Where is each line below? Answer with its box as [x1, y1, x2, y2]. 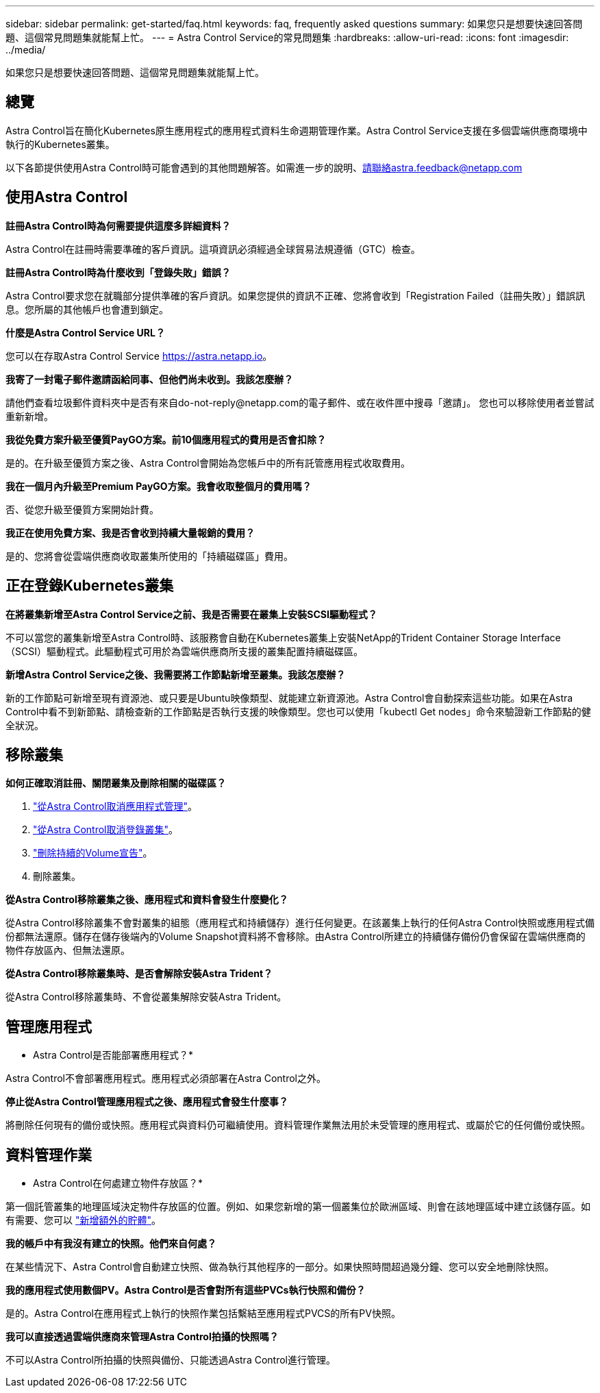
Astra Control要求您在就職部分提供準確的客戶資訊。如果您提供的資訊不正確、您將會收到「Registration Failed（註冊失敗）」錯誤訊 [5, 289, 585, 301]
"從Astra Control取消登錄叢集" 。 [33, 824, 179, 836]
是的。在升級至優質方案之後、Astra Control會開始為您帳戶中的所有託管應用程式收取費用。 [5, 456, 410, 469]
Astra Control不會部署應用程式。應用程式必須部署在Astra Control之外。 [5, 1072, 326, 1085]
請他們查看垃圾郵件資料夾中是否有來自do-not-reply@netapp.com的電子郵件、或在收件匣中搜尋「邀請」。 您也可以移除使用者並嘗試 [5, 396, 595, 408]
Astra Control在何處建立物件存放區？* [33, 1177, 203, 1189]
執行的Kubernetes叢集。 [5, 138, 115, 150]
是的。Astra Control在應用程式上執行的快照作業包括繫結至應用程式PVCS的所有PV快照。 [5, 1307, 401, 1320]
